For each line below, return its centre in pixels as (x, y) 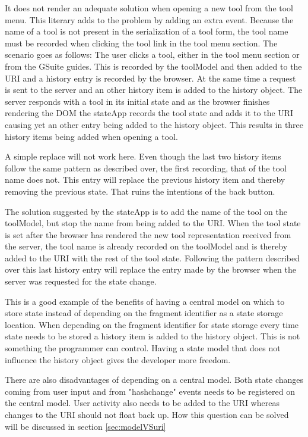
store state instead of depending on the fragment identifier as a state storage (144, 313)
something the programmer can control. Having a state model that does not (143, 348)
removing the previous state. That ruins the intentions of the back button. (140, 191)
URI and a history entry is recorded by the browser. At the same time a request (150, 78)
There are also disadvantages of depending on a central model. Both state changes (154, 380)
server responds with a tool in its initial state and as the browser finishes (137, 101)
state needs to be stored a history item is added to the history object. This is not (153, 336)
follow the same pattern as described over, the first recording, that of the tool (146, 168)
